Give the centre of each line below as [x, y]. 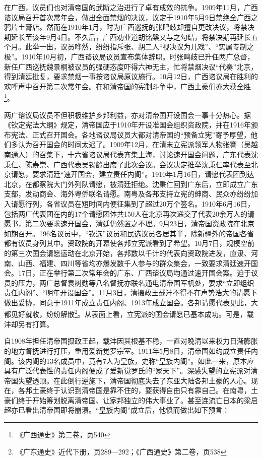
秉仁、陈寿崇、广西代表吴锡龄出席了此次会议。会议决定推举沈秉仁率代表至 [127, 164]
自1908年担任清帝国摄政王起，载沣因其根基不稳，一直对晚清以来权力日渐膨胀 [131, 341]
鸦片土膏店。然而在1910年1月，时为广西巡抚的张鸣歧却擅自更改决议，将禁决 [129, 27]
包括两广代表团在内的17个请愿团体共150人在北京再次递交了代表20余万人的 [126, 213]
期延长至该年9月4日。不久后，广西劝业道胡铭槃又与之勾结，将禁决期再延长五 [131, 37]
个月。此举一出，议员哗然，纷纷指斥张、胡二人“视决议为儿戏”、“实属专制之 [129, 47]
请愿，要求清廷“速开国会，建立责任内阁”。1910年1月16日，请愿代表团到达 [133, 174]
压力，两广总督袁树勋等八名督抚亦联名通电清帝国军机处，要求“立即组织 [136, 282]
